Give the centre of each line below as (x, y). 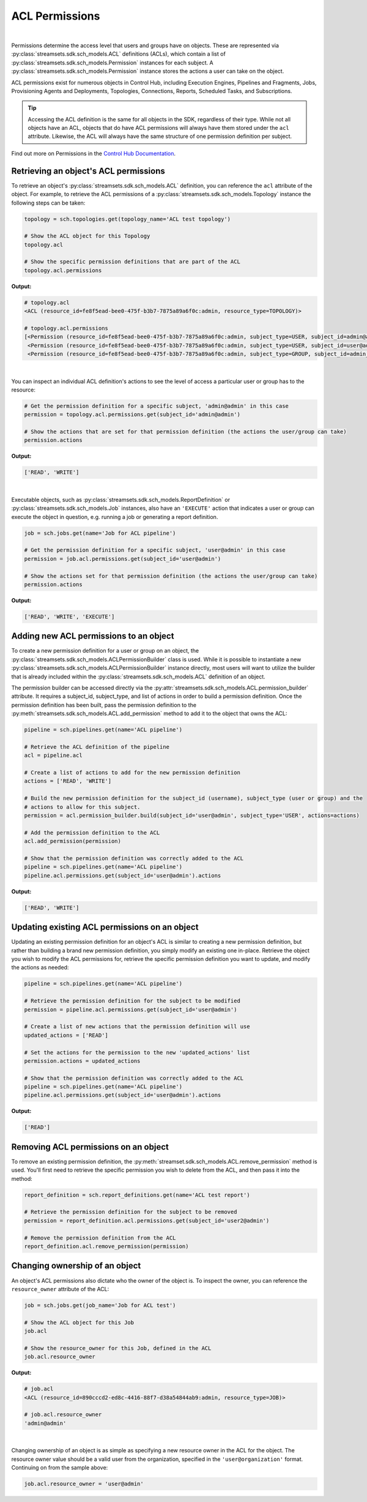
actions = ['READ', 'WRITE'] (68, 781)
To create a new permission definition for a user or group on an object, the (105, 651)
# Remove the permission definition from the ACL (100, 1238)
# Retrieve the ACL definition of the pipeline (97, 747)
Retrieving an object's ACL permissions (88, 171)
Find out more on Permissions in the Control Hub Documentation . (94, 153)
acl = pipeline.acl (53, 756)
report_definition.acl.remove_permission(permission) (106, 1246)
